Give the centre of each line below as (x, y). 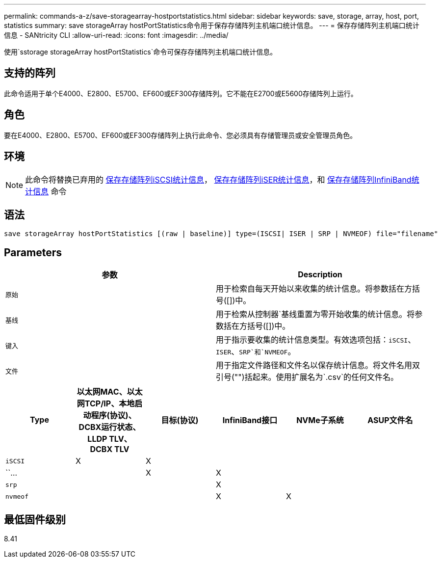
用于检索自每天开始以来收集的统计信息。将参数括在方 (314, 289)
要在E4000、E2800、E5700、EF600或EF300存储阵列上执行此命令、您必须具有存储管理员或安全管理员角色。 (181, 135)
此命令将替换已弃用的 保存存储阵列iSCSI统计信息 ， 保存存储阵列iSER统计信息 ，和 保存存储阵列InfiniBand (218, 179)
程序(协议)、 (114, 415)
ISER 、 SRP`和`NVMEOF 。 (256, 352)
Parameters (33, 252)
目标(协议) (180, 420)
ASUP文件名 (390, 420)
